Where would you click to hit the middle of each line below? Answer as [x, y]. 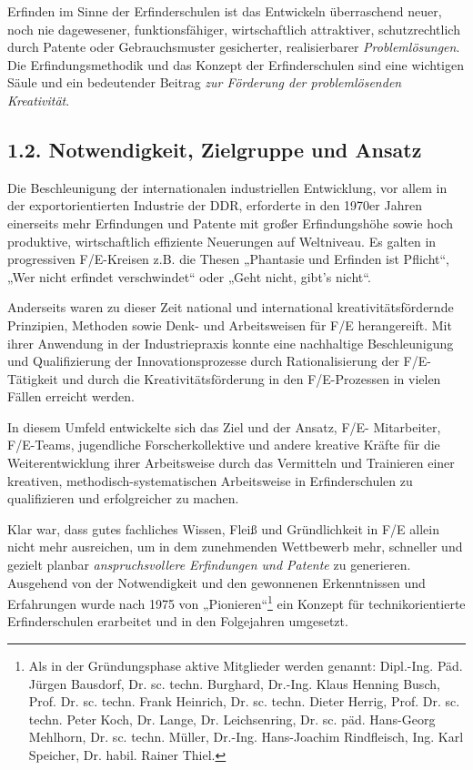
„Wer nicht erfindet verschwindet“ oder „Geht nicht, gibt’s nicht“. [189, 276]
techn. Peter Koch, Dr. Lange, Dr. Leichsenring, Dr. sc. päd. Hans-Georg [232, 719]
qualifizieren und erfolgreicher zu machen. [123, 498]
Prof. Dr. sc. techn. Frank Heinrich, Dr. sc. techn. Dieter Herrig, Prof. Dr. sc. [244, 701]
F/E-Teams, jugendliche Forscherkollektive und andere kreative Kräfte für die [224, 445]
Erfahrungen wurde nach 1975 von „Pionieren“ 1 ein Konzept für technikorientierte [236, 602]
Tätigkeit [33, 378]
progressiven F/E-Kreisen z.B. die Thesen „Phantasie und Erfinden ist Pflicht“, [228, 259]
